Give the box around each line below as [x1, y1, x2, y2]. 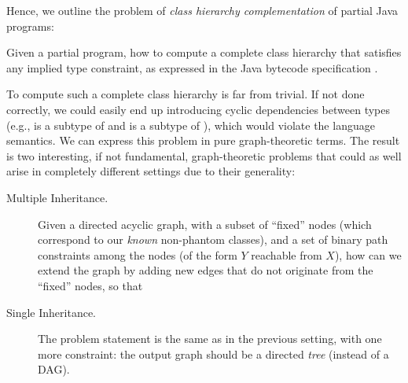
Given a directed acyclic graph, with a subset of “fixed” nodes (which [38, 215, 372, 232]
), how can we [334, 246, 402, 263]
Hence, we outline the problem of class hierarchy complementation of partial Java [6, 2, 399, 18]
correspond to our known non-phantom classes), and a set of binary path [38, 231, 388, 248]
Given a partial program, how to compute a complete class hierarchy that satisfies [6, 44, 402, 61]
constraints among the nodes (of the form [38, 246, 237, 263]
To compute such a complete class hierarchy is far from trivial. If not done [6, 86, 365, 102]
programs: [6, 17, 54, 34]
